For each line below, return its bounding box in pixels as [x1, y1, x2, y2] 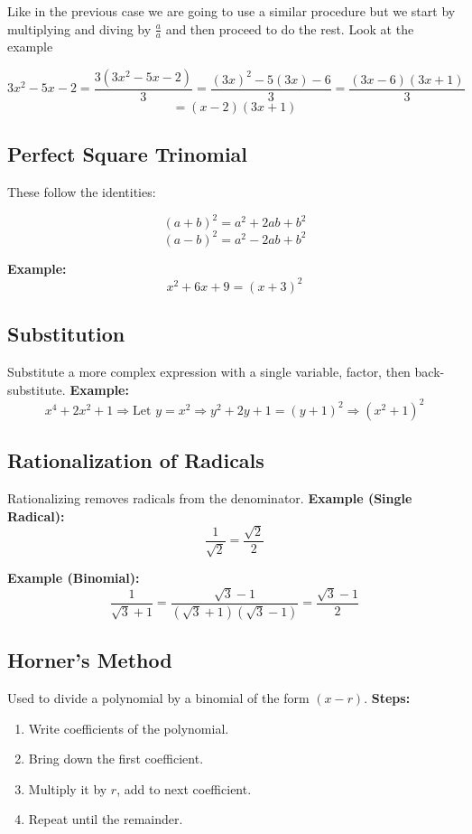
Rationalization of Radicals [7, 446, 264, 474]
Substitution [7, 320, 125, 348]
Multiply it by [28, 779, 107, 798]
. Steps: [364, 688, 411, 707]
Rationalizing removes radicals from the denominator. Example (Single [7, 489, 412, 508]
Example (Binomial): [7, 568, 140, 587]
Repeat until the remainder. [28, 810, 183, 829]
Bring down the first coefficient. [28, 749, 204, 768]
